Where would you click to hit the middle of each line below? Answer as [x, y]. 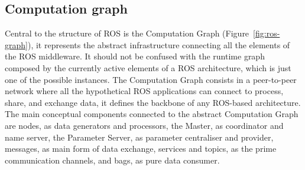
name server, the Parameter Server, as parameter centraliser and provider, [139, 137]
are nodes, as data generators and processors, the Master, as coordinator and [144, 125]
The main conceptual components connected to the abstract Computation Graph [152, 114]
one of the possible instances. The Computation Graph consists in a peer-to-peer [151, 79]
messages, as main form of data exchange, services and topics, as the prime [141, 149]
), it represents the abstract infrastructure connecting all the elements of [159, 44]
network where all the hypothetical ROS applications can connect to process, [144, 91]
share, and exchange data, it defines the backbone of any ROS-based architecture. [153, 102]
